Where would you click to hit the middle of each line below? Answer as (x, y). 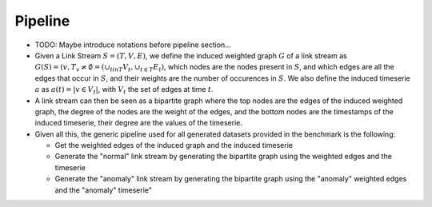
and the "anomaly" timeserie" (103, 190)
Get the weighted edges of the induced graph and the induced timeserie (174, 145)
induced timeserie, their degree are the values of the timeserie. (139, 123)
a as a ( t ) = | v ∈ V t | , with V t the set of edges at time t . (124, 90)
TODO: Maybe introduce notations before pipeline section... (133, 45)
